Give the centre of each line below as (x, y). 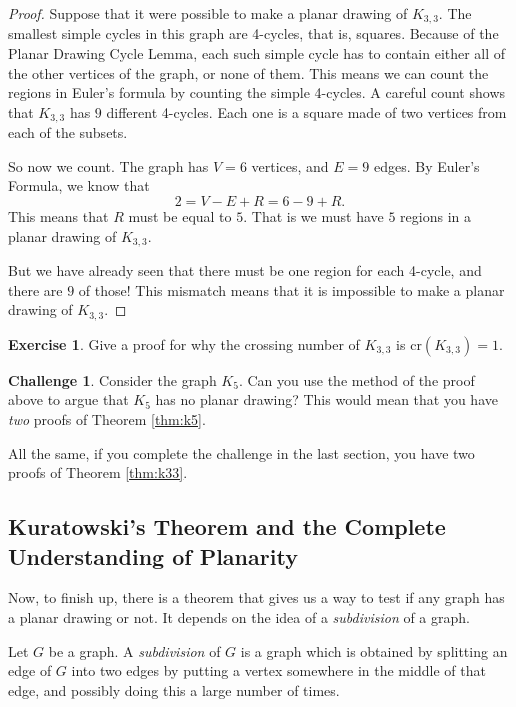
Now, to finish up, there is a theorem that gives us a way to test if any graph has (256, 597)
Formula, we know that (79, 185)
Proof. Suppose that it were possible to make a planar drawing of (208, 13)
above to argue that (68, 399)
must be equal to (180, 216)
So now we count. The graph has (108, 165)
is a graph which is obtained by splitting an (374, 650)
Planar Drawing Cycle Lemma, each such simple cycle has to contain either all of (257, 53)
